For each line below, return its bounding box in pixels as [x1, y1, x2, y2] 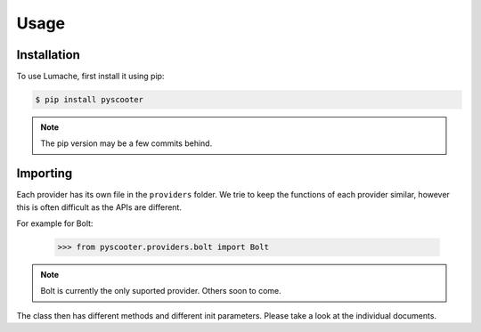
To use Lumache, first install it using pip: [16, 71, 165, 82]
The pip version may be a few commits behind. [40, 138, 213, 149]
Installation [16, 47, 80, 62]
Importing [16, 166, 73, 182]
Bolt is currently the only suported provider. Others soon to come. [40, 286, 282, 296]
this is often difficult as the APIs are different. [16, 201, 183, 213]
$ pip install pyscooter [35, 94, 144, 105]
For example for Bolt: [16, 218, 94, 229]
